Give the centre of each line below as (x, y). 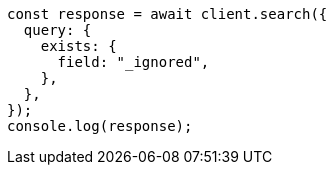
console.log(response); (100, 126)
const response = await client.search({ (167, 14)
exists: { (78, 46)
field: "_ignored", (133, 62)
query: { (57, 30)
